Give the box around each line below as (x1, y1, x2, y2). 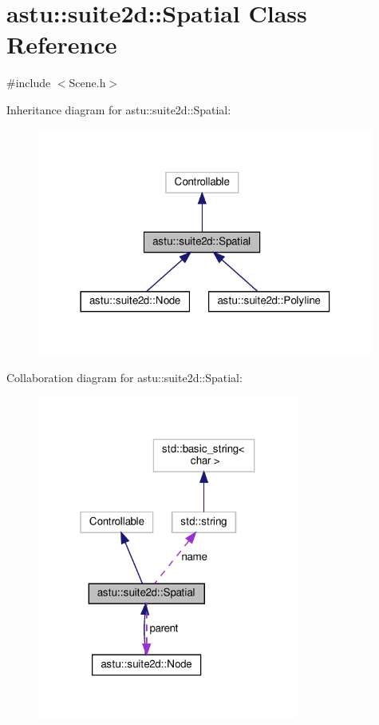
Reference (6, 28, 117, 61)
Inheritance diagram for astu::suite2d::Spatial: (6, 101, 231, 118)
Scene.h (69, 74, 106, 91)
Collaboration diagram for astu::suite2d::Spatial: (6, 368, 243, 385)
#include (6, 74, 51, 91)
